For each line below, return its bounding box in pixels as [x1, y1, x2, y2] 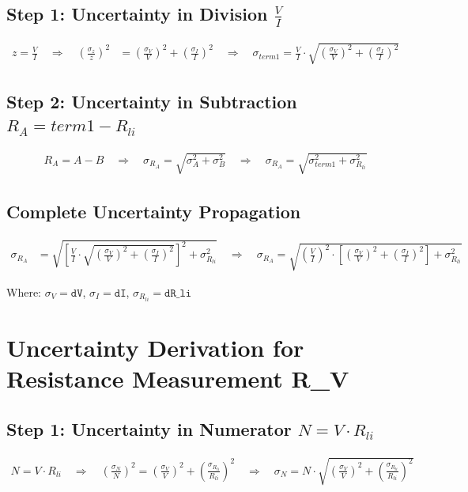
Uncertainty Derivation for [6, 331, 304, 363]
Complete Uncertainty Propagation [6, 199, 301, 224]
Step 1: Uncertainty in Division [6, 2, 268, 26]
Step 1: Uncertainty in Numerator [6, 416, 292, 441]
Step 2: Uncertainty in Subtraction [6, 89, 297, 114]
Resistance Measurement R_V [6, 362, 349, 395]
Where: [6, 283, 41, 300]
